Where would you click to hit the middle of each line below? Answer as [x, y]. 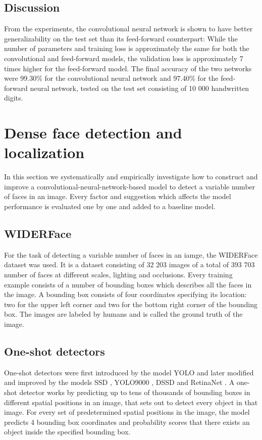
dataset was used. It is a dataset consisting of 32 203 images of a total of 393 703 [129, 264]
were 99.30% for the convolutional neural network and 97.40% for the [111, 78]
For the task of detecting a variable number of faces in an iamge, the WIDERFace [131, 254]
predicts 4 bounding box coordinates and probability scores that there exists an [127, 422]
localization [44, 152]
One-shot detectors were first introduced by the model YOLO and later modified [129, 372]
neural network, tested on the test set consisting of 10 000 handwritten [140, 88]
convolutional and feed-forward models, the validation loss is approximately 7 [124, 58]
